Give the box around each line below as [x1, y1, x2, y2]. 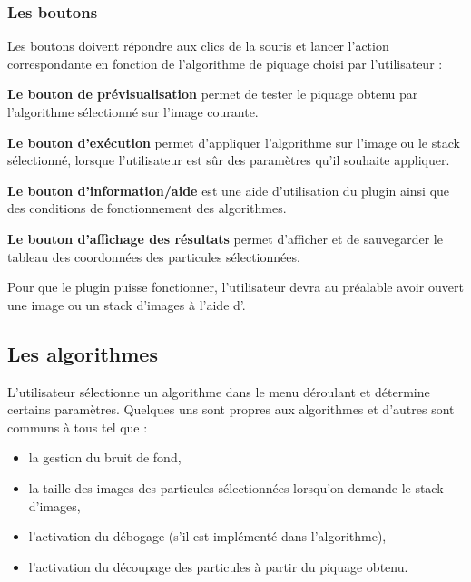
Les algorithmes [7, 339, 158, 367]
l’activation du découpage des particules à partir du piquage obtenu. [28, 557, 408, 576]
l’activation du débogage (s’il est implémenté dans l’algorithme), [28, 527, 387, 546]
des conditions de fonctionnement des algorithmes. [7, 199, 287, 218]
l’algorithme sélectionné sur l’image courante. [7, 102, 259, 121]
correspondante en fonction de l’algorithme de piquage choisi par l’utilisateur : [7, 53, 443, 73]
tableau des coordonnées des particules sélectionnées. [7, 247, 300, 266]
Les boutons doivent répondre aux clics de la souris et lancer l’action [7, 36, 389, 55]
